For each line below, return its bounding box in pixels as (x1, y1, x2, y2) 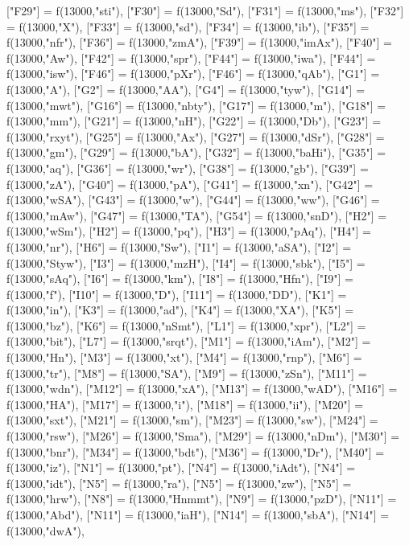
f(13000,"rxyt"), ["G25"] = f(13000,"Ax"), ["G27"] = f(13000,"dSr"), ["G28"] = (6, 128, 385, 145)
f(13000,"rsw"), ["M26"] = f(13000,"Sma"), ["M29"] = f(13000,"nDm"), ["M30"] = (6, 428, 400, 445)
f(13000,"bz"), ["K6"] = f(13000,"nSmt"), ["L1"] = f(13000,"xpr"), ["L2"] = (6, 317, 366, 334)
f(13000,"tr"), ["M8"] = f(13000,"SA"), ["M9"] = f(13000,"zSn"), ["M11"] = (6, 364, 367, 381)
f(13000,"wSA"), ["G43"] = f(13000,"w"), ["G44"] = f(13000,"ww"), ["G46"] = (6, 191, 380, 208)
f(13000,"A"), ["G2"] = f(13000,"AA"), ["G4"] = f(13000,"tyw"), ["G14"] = (6, 80, 366, 97)
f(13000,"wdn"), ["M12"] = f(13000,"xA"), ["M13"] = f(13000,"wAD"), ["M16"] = (6, 380, 398, 397)
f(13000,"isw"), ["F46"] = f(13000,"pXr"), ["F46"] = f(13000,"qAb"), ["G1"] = (6, 65, 380, 82)
